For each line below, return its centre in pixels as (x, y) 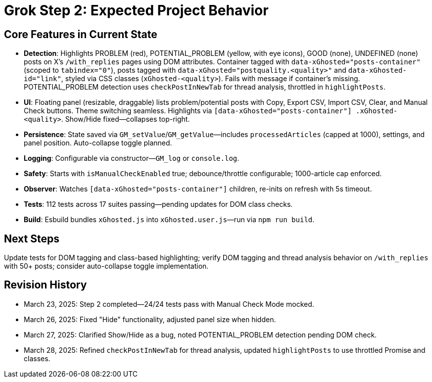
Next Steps (32, 239)
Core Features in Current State (81, 34)
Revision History (46, 285)
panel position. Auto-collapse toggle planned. (98, 143)
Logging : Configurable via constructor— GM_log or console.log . (132, 158)
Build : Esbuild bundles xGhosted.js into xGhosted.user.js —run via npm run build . (169, 220)
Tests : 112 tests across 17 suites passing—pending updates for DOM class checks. (158, 204)
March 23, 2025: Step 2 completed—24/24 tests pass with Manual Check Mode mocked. (169, 304)
